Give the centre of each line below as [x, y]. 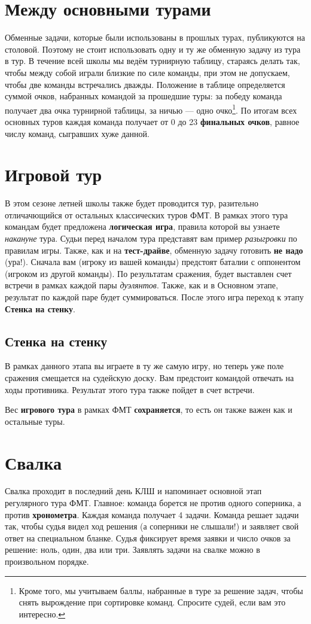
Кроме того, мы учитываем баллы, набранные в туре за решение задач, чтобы [161, 590]
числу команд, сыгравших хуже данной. [77, 133]
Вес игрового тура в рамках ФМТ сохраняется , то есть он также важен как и [149, 410]
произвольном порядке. [47, 561]
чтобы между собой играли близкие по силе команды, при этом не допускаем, [147, 72]
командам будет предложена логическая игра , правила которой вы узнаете [142, 226]
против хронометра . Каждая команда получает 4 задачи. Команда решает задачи [152, 514]
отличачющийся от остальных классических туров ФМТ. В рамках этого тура [147, 214]
